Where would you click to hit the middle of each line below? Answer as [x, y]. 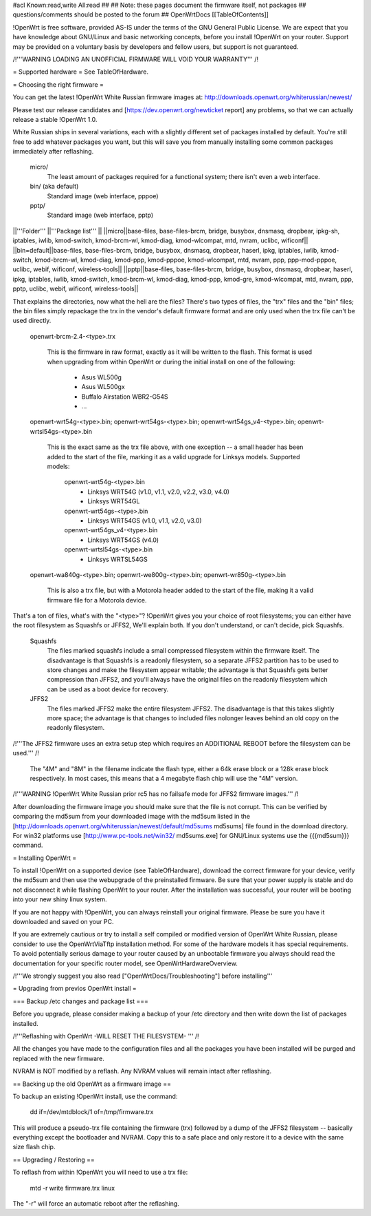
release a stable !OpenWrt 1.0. [55, 119]
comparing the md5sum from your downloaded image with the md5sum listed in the [132, 817]
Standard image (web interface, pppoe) [103, 196]
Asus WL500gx [103, 387]
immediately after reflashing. [53, 151]
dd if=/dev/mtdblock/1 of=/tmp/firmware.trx [92, 1112]
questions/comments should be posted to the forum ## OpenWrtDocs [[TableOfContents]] [141, 14]
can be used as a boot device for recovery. [108, 689]
